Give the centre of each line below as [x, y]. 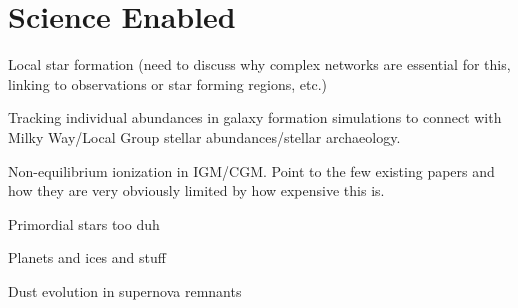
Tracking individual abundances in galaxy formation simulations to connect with [255, 117]
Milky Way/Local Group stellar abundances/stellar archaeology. [204, 136]
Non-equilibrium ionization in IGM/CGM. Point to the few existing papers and [251, 170]
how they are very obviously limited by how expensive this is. [196, 190]
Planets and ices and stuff [87, 257]
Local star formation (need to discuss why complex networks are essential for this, [259, 64]
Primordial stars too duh [84, 223]
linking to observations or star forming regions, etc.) [168, 83]
